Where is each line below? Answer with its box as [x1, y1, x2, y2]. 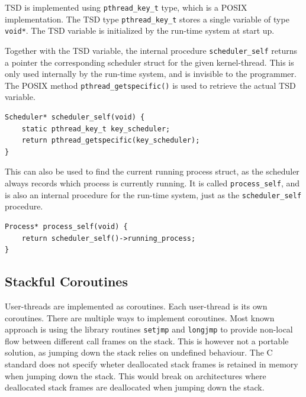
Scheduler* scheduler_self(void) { [5, 113, 145, 122]
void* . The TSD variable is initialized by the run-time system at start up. [5, 24, 275, 37]
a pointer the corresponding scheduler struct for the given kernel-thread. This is [5, 56, 294, 68]
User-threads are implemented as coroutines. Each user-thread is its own [5, 299, 268, 312]
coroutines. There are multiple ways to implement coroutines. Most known [5, 311, 275, 324]
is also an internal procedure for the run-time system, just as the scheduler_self [5, 188, 302, 201]
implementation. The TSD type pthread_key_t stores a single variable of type [5, 12, 289, 25]
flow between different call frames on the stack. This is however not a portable [5, 334, 289, 347]
